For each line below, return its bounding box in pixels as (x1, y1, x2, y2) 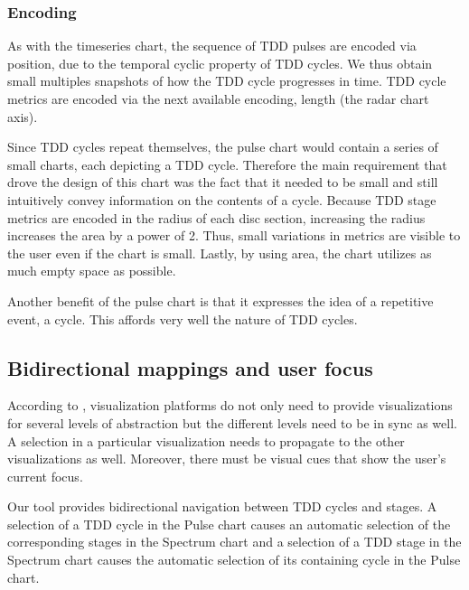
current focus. (7, 466, 83, 485)
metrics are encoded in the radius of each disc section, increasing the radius (7, 208, 426, 227)
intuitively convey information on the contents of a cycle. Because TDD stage (7, 190, 436, 209)
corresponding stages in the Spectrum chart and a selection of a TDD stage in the (7, 532, 462, 551)
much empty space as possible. (7, 261, 176, 280)
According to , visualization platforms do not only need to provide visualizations (7, 396, 453, 415)
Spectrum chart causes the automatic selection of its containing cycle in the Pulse (7, 550, 461, 569)
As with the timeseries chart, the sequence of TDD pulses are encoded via (7, 36, 417, 55)
